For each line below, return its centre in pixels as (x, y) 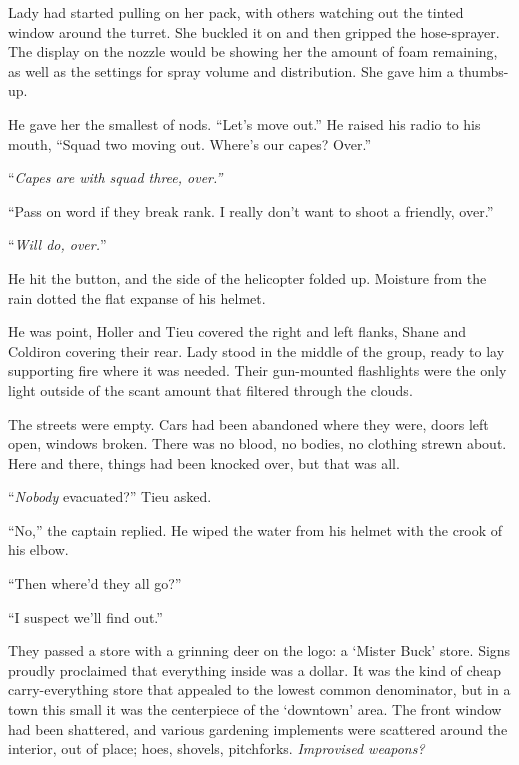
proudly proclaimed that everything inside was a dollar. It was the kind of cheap (255, 669)
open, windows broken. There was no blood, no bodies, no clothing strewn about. (257, 443)
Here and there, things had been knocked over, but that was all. (204, 462)
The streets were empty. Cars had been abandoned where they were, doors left (248, 423)
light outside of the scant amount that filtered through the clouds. (210, 389)
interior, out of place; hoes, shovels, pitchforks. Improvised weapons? (216, 748)
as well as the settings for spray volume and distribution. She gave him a (231, 70)
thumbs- (483, 70)
